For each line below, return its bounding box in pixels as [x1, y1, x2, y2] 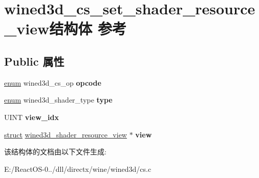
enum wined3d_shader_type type [4, 94, 113, 105]
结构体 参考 [49, 18, 127, 39]
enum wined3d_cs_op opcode [4, 77, 101, 88]
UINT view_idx [4, 111, 59, 122]
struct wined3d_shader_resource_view [4, 129, 127, 140]
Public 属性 [4, 53, 64, 69]
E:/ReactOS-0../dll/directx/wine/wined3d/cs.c [4, 163, 152, 174]
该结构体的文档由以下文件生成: [4, 146, 106, 157]
